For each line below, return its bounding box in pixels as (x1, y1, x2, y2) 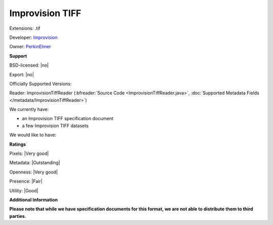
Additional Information (9, 197, 58, 203)
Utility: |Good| (9, 187, 38, 194)
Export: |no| (9, 71, 34, 78)
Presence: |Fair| (9, 178, 43, 184)
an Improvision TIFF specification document (22, 116, 114, 122)
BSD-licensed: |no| (9, 62, 49, 68)
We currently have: (9, 106, 49, 112)
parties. (9, 213, 26, 219)
